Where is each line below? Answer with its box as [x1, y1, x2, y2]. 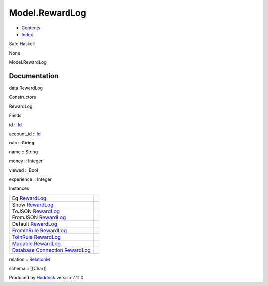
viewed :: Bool [9, 167, 38, 173]
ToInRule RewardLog [12, 233, 61, 240]
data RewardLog [9, 85, 43, 91]
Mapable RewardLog [12, 240, 61, 247]
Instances [9, 185, 29, 191]
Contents [21, 25, 41, 31]
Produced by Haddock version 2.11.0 [9, 275, 84, 281]
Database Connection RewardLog [12, 246, 91, 253]
